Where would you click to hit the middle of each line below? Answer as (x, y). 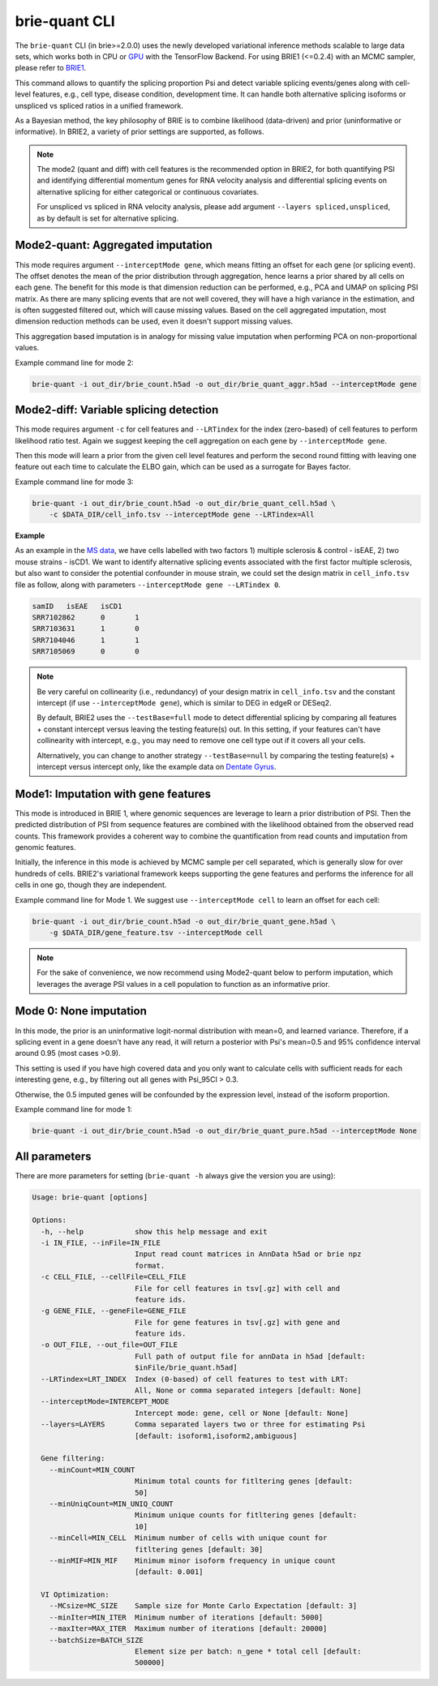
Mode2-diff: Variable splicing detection (117, 410)
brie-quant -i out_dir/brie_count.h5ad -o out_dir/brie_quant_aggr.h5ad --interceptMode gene (225, 384)
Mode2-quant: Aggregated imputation (114, 245)
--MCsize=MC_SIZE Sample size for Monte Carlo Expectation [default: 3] (203, 1606)
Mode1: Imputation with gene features (113, 794)
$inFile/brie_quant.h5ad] (186, 1368)
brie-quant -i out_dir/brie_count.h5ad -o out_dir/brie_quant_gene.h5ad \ (184, 921)
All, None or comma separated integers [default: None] (248, 1390)
